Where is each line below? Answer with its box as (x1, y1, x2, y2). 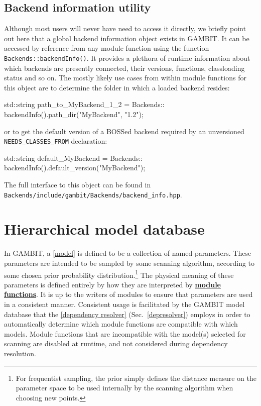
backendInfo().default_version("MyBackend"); (4, 162, 146, 173)
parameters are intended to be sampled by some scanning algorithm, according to (4, 258, 255, 268)
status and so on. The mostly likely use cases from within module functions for (4, 72, 246, 83)
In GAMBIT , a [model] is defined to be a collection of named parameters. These (4, 248, 251, 258)
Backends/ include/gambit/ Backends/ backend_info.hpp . (4, 189, 182, 199)
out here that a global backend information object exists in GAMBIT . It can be (4, 33, 249, 43)
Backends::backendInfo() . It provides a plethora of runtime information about (4, 52, 250, 63)
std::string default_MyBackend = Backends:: (4, 152, 143, 163)
